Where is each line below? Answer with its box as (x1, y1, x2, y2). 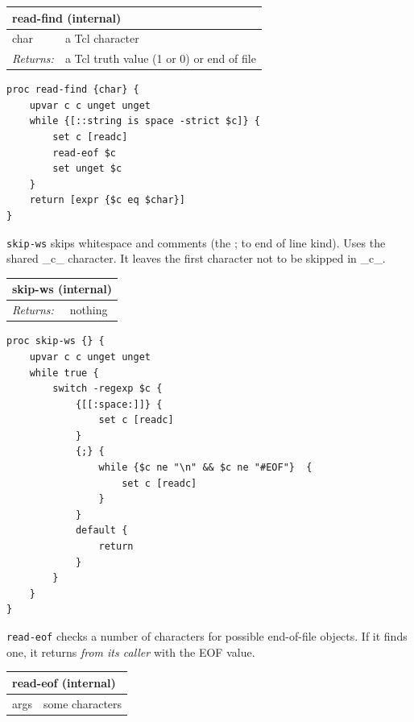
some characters (43, 695, 122, 712)
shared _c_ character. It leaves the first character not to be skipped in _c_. (6, 250, 386, 267)
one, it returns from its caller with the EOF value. (6, 643, 255, 660)
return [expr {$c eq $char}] (29, 194, 185, 206)
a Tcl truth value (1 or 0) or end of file (64, 50, 256, 67)
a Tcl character (64, 30, 139, 47)
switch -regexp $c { (52, 383, 163, 395)
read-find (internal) (12, 9, 122, 26)
